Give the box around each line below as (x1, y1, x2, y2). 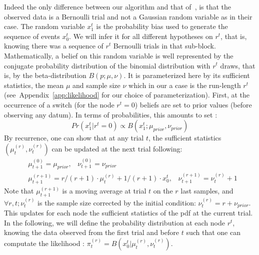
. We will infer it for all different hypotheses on (69, 30, 213, 41)
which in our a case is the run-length (128, 79, 241, 90)
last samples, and (180, 185, 233, 195)
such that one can (186, 227, 240, 237)
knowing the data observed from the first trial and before (4, 227, 179, 237)
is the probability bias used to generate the (96, 21, 228, 31)
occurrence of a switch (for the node (4, 99, 114, 109)
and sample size (72, 79, 120, 90)
